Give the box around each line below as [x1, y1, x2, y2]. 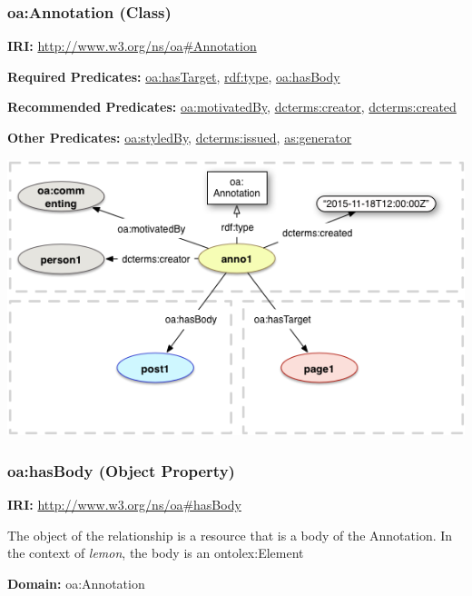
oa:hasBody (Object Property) [7, 459, 235, 482]
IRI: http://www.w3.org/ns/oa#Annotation [7, 36, 257, 55]
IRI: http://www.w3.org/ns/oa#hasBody [7, 495, 241, 514]
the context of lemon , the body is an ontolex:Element [7, 543, 304, 562]
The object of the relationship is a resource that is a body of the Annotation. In [7, 525, 453, 544]
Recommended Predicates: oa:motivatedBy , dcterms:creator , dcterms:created [7, 97, 457, 116]
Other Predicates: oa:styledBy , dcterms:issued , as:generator [7, 128, 352, 146]
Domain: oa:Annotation [7, 573, 145, 592]
